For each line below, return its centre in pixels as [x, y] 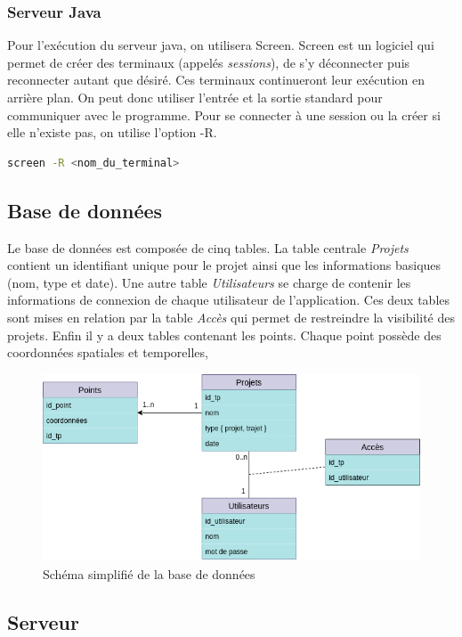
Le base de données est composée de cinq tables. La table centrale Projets [208, 247]
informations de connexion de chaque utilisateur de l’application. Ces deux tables [229, 300]
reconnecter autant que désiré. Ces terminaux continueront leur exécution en [216, 80]
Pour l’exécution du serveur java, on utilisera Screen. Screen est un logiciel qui [221, 45]
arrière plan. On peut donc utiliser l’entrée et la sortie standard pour [195, 97]
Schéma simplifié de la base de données [149, 573]
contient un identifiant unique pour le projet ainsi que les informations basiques [224, 265]
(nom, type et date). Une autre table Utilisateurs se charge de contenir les [209, 282]
